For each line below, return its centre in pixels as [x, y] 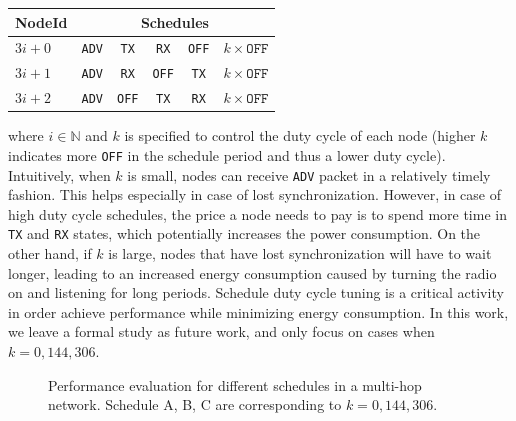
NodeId [41, 21]
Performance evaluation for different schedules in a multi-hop [235, 384]
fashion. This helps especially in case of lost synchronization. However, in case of [254, 194]
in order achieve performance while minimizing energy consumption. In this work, [258, 311]
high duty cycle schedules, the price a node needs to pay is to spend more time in [257, 213]
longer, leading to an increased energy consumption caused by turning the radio [252, 272]
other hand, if [50, 253]
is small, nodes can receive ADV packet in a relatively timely [309, 174]
